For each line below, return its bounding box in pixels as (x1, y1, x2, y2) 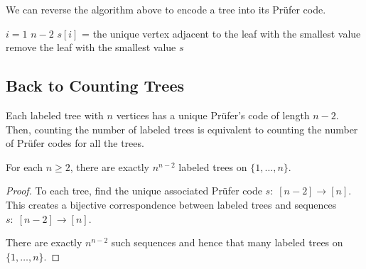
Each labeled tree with (6, 107, 104, 122)
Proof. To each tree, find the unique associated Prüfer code (6, 183, 262, 198)
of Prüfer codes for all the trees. (6, 136, 144, 150)
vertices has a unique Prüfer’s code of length (116, 107, 310, 122)
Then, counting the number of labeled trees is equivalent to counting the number (6, 121, 358, 136)
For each (6, 159, 43, 174)
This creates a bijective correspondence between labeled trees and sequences (6, 197, 337, 212)
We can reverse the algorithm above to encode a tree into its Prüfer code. (6, 2, 326, 16)
